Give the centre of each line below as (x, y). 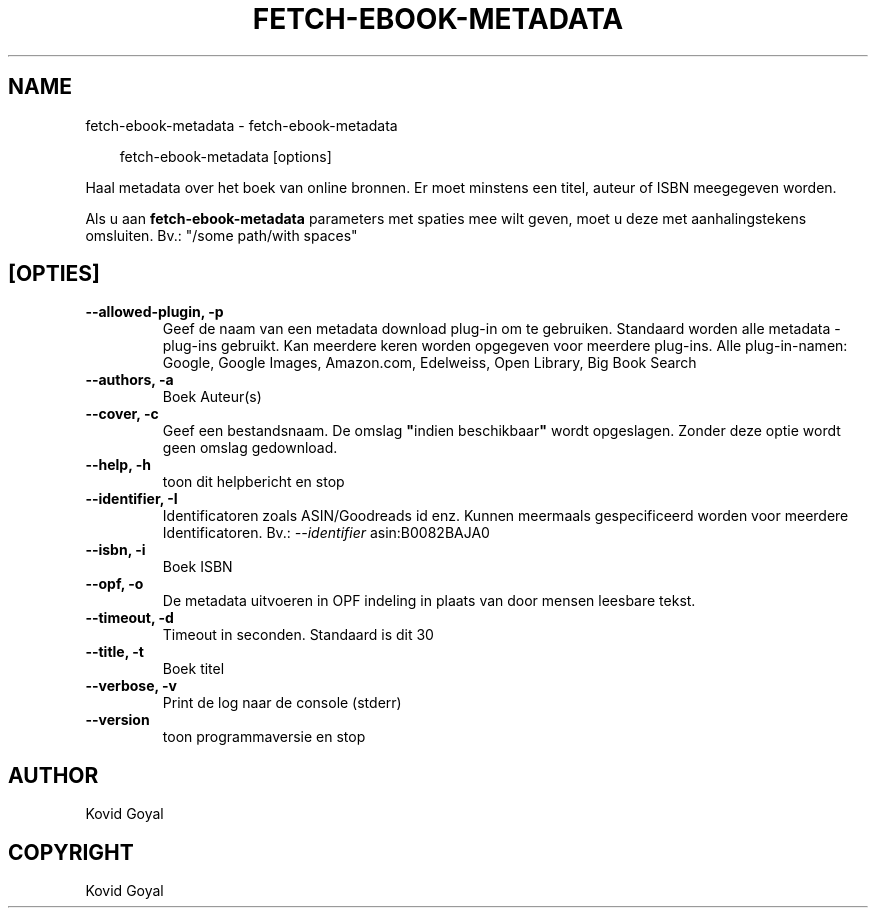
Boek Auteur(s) (212, 397)
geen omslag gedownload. (250, 448)
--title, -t (114, 652)
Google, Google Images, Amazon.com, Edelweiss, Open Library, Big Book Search (429, 363)
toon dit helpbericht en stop (253, 482)
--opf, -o (114, 584)
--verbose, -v (131, 686)
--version (117, 720)
